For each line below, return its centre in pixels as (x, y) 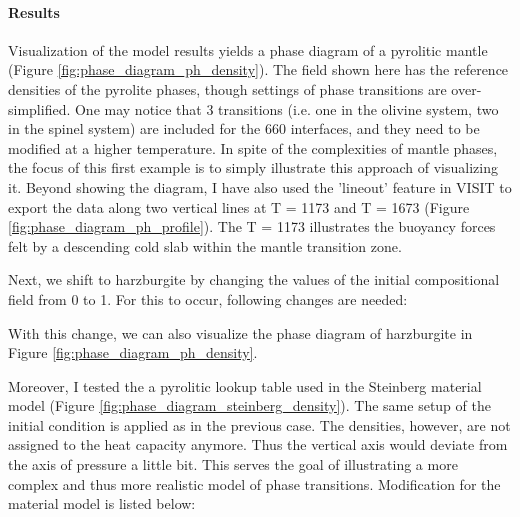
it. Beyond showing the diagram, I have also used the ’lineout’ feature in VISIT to (260, 186)
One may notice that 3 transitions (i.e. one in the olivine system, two (286, 108)
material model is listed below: (102, 503)
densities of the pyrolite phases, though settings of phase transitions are (227, 88)
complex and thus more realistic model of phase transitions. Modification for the (254, 483)
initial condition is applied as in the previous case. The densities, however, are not (259, 424)
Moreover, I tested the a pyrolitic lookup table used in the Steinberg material (245, 385)
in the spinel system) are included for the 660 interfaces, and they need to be (244, 128)
